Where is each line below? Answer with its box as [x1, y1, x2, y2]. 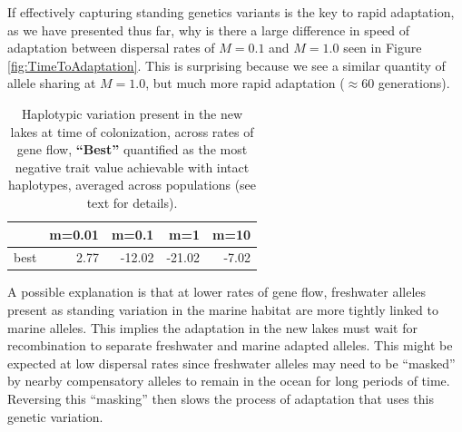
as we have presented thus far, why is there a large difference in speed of [7, 20, 410, 39]
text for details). [86, 192, 178, 211]
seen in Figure [343, 38, 422, 57]
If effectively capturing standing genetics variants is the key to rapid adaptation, [7, 3, 455, 21]
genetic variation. [7, 407, 103, 426]
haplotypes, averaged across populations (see [7, 175, 257, 194]
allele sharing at [7, 74, 96, 93]
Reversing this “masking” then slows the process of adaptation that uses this [7, 389, 435, 408]
